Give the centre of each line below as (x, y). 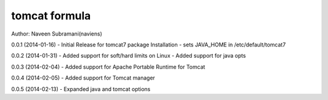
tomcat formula (51, 16)
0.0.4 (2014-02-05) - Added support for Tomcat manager (83, 78)
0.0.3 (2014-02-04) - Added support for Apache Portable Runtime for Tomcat (108, 67)
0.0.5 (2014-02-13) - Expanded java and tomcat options (81, 89)
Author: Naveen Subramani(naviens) (57, 34)
